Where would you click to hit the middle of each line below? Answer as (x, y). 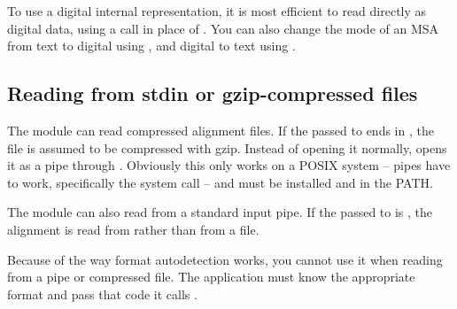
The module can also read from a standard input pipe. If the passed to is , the (220, 212)
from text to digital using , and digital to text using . (151, 46)
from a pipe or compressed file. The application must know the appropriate (211, 277)
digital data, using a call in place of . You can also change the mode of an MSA (223, 28)
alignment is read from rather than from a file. (133, 229)
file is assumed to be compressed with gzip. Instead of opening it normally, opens (227, 147)
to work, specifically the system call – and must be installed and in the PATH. (220, 182)
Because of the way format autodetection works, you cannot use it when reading (225, 259)
